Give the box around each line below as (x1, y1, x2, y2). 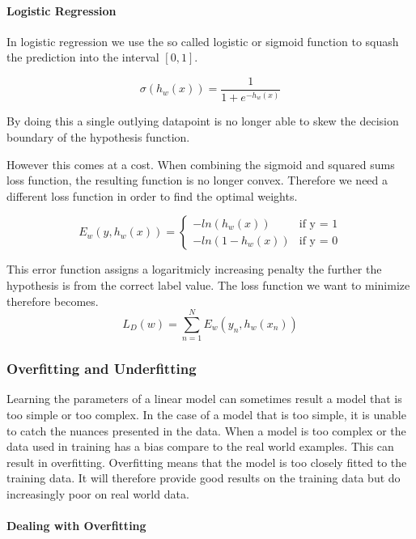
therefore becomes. (6, 292, 99, 309)
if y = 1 (299, 218, 338, 230)
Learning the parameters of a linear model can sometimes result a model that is (6, 390, 402, 407)
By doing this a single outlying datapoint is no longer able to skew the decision (6, 112, 399, 129)
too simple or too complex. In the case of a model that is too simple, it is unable (6, 406, 406, 423)
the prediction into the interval (6, 49, 159, 66)
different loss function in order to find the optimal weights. (6, 187, 298, 204)
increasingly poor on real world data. (6, 486, 189, 503)
